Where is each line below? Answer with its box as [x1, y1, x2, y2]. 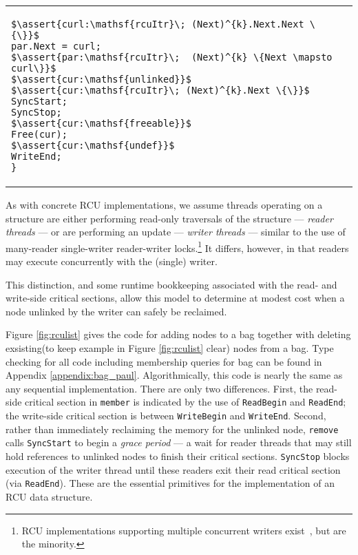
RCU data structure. [6, 489, 93, 503]
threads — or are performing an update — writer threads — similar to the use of [6, 224, 346, 239]
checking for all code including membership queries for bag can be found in [6, 354, 322, 368]
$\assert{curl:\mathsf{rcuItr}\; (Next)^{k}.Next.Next [11, 19, 304, 30]
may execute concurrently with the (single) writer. [6, 254, 218, 269]
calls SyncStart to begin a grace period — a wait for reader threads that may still [6, 435, 352, 450]
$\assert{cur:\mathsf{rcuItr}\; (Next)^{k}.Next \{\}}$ [11, 85, 310, 96]
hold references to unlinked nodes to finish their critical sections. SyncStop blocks [6, 449, 350, 463]
